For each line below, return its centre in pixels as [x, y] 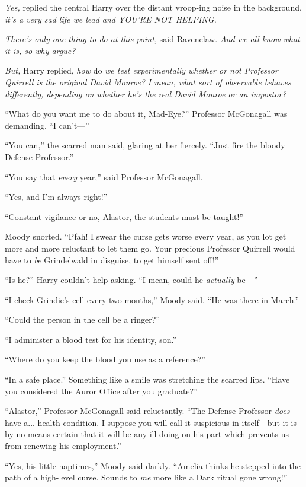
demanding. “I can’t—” [47, 125]
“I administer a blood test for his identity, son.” [91, 339]
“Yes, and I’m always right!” [56, 197]
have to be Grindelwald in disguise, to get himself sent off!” [112, 260]
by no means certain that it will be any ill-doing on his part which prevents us [147, 434]
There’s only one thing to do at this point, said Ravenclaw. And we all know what [152, 39]
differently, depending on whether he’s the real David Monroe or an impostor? [146, 93]
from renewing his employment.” [63, 446]
